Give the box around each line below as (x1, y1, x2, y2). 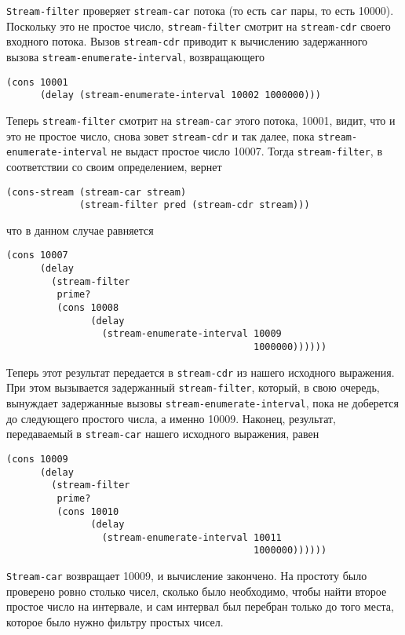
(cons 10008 (57, 302, 119, 314)
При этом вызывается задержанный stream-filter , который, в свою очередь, (6, 379, 380, 396)
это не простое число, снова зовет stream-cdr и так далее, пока (6, 127, 315, 144)
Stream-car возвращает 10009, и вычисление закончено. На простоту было (6, 567, 367, 584)
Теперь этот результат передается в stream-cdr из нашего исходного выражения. (6, 363, 395, 380)
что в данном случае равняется (6, 221, 154, 238)
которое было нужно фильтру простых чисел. (6, 613, 224, 630)
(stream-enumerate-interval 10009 (101, 328, 282, 340)
